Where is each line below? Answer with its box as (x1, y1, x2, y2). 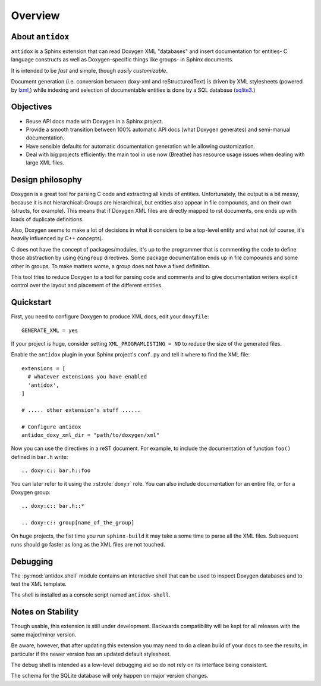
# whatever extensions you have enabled (27, 373, 147, 380)
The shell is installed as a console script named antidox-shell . (11, 591, 171, 598)
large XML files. (26, 159, 65, 166)
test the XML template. (11, 581, 67, 588)
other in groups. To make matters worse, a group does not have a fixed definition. (11, 262, 211, 269)
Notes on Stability (11, 607, 79, 617)
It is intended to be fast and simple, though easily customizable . (11, 67, 168, 74)
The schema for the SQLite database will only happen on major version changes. (11, 672, 209, 679)
